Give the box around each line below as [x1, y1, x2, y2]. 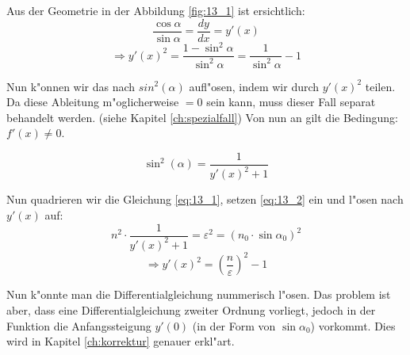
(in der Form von [192, 317, 276, 334]
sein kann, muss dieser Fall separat [206, 94, 376, 110]
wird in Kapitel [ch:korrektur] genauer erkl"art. [6, 333, 235, 349]
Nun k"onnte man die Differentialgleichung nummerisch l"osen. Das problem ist [6, 286, 391, 303]
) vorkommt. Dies [310, 317, 396, 334]
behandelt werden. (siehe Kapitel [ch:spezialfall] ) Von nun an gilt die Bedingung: [6, 109, 398, 125]
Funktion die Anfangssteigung [6, 317, 151, 334]
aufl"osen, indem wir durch [189, 78, 320, 94]
